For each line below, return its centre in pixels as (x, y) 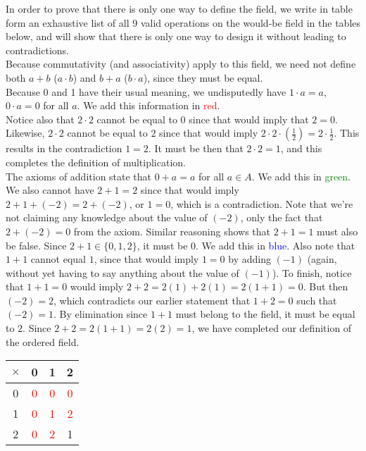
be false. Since (36, 245)
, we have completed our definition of (272, 328)
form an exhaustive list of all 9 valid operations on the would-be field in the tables (183, 22)
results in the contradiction (64, 148)
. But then (326, 286)
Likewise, (25, 133)
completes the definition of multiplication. (96, 162)
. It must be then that (196, 148)
